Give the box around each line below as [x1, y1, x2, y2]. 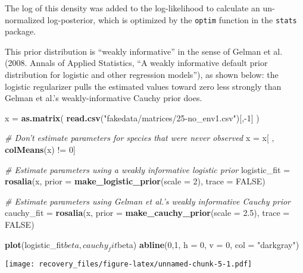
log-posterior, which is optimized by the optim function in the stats [47, 13, 297, 26]
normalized [5, 13, 45, 26]
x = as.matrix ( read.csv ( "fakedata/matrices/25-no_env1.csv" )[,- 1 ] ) [5, 111, 260, 124]
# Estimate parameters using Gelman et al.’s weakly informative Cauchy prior [5, 194, 291, 207]
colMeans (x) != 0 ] [5, 143, 76, 155]
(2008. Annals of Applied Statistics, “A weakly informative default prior [5, 57, 268, 69]
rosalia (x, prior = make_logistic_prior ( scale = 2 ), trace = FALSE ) [5, 175, 265, 187]
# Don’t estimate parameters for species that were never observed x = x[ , [5, 131, 274, 144]
